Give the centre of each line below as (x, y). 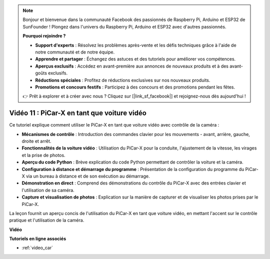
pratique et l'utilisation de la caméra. (47, 220)
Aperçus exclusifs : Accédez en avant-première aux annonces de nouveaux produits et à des (132, 66)
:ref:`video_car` (37, 248)
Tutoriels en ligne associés (38, 239)
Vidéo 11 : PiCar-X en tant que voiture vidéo (78, 113)
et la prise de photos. (43, 155)
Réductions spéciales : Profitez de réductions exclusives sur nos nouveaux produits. (123, 80)
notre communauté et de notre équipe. (75, 52)
